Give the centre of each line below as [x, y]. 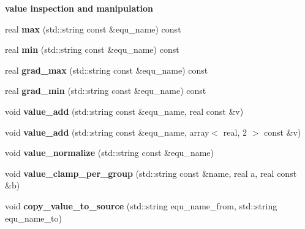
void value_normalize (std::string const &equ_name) [110, 153]
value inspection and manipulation [79, 8]
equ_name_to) [33, 218]
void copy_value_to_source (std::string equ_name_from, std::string [141, 205]
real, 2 [235, 132]
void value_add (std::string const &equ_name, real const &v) [124, 111]
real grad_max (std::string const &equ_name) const [107, 70]
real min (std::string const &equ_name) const [92, 49]
